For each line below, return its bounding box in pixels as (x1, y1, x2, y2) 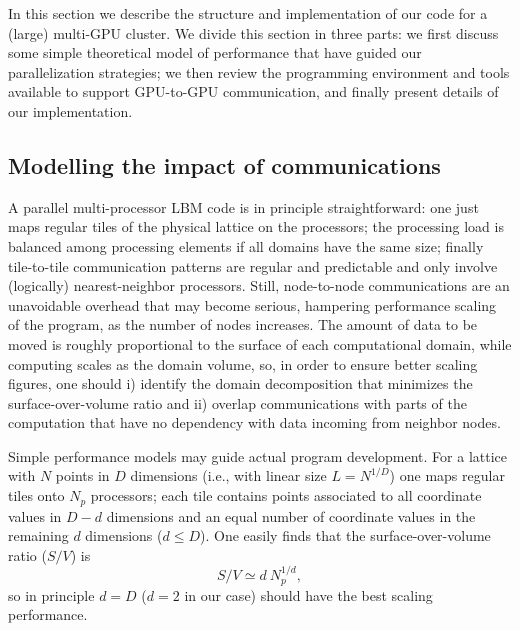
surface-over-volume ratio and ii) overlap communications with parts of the (8, 392, 467, 413)
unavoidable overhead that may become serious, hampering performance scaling (8, 294, 497, 315)
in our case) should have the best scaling (184, 584, 433, 605)
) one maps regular (389, 465, 505, 486)
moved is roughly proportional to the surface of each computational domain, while (8, 333, 512, 354)
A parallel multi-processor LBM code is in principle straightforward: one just (8, 196, 479, 217)
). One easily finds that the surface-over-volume (200, 525, 491, 546)
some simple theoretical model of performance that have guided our (8, 42, 422, 63)
